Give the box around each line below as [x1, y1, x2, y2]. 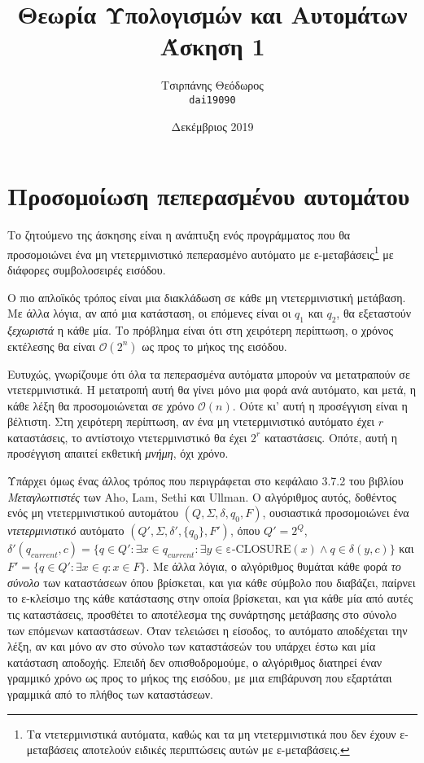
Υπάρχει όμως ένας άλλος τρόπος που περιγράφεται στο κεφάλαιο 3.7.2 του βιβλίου [7, 472, 404, 489]
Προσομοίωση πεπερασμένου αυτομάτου [7, 179, 410, 213]
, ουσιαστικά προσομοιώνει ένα [262, 504, 409, 521]
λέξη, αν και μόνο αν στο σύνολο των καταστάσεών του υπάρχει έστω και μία [7, 638, 376, 655]
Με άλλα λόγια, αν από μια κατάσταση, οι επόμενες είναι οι [7, 305, 291, 322]
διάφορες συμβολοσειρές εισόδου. [7, 261, 166, 278]
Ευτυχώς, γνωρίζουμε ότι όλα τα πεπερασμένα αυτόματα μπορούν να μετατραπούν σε [7, 365, 410, 382]
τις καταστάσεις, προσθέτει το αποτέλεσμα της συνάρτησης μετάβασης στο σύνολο [7, 606, 397, 623]
